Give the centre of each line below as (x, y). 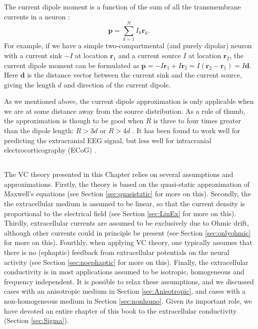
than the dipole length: (39, 130)
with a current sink (33, 55)
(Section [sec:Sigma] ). (36, 320)
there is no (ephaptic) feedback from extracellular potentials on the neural (117, 252)
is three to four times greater (197, 121)
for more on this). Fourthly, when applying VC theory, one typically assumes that (128, 242)
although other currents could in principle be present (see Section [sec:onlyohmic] (128, 232)
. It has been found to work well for (186, 130)
